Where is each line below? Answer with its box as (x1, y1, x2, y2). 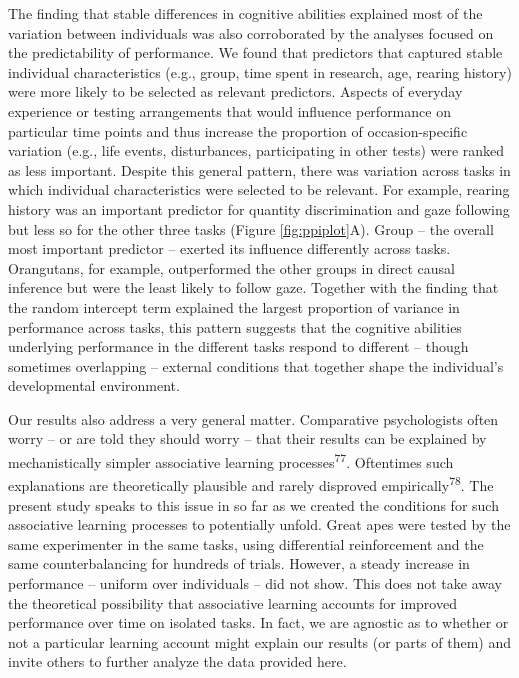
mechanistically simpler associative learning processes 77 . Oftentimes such (8, 449, 454, 472)
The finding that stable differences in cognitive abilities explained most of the (8, 3, 483, 23)
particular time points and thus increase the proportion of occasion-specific (8, 120, 468, 141)
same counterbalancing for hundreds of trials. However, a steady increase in (8, 553, 470, 574)
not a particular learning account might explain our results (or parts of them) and (8, 631, 511, 652)
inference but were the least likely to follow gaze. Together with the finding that (8, 277, 499, 298)
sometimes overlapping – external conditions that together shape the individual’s (8, 355, 504, 376)
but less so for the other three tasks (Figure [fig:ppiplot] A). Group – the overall (8, 218, 494, 239)
